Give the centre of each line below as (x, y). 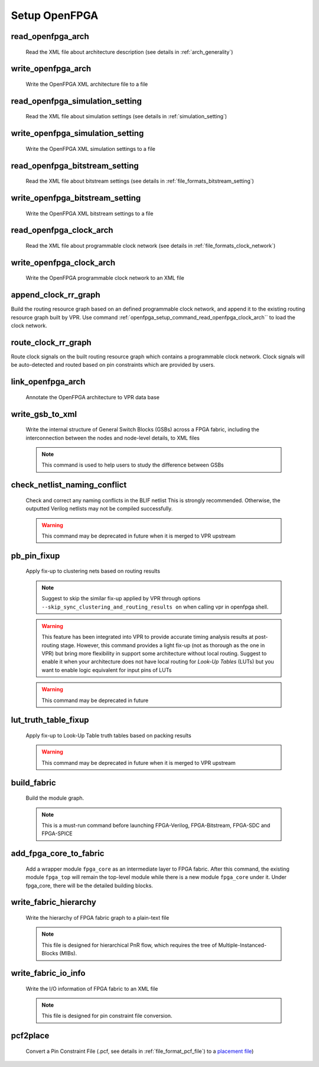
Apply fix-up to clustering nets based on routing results (93, 571)
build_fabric (33, 783)
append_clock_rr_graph (56, 295)
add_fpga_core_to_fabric (58, 854)
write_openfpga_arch (51, 69)
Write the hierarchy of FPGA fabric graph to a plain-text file (97, 918)
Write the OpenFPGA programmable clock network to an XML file (105, 278)
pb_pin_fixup (35, 556)
